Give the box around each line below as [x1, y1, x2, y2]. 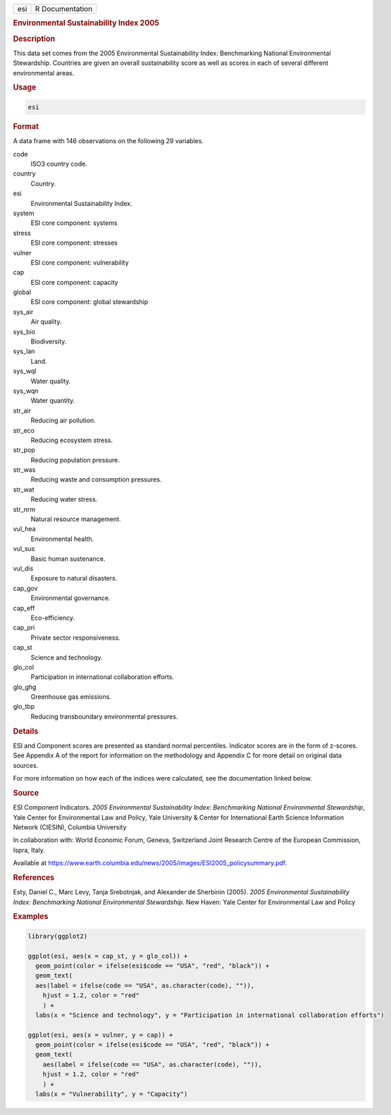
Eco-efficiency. [30, 614, 75, 622]
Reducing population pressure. [30, 456, 120, 464]
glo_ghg [13, 683, 37, 691]
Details [13, 726, 39, 736]
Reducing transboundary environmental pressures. [30, 712, 178, 721]
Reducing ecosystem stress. [30, 436, 113, 444]
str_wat [13, 485, 35, 494]
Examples [13, 912, 49, 922]
